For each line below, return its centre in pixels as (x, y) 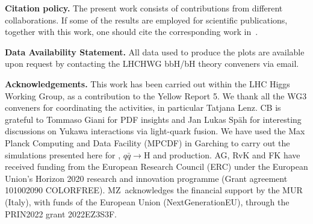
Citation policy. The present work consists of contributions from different (144, 8)
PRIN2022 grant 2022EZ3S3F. (61, 213)
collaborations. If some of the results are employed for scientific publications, (146, 20)
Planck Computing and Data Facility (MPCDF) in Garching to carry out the (147, 142)
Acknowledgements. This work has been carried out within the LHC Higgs (147, 83)
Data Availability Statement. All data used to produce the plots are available (155, 51)
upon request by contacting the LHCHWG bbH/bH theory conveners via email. (152, 64)
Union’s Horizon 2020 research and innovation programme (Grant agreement (146, 178)
